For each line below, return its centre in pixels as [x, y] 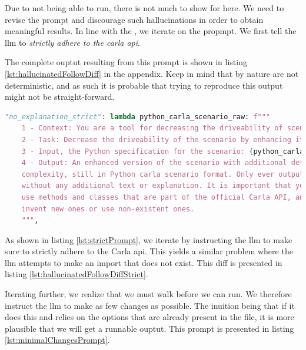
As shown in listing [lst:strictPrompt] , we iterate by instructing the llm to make [149, 239]
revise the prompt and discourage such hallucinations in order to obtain [134, 19]
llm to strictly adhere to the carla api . [72, 42]
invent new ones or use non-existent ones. [108, 209]
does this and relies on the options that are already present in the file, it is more [149, 317]
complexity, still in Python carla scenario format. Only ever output [163, 174]
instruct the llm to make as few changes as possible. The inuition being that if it [150, 305]
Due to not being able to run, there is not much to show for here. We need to [144, 8]
